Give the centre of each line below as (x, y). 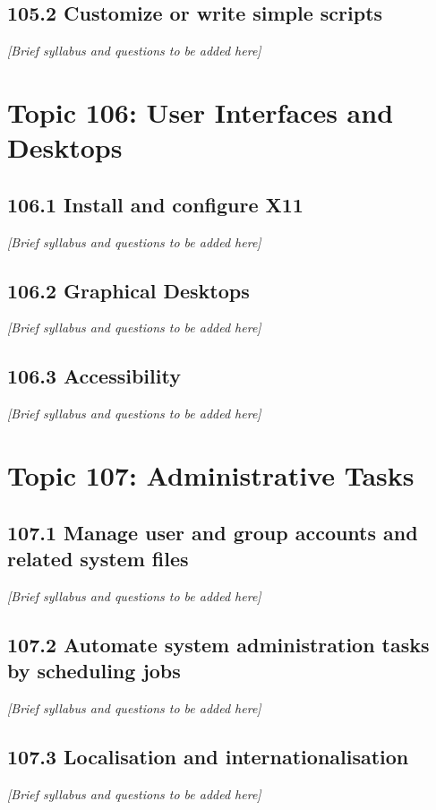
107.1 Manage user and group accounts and (213, 532)
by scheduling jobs (94, 671)
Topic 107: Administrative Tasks (211, 474)
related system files (98, 558)
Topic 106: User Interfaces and (201, 112)
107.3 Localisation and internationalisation (208, 756)
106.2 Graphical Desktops (128, 290)
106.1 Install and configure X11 (155, 204)
